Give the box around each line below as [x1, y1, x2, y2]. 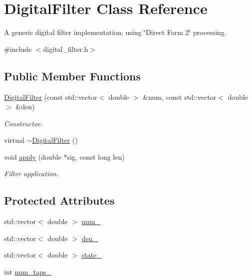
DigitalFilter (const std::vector [4, 91, 97, 102]
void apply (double [4, 151, 61, 162]
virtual [4, 135, 24, 145]
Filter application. [4, 168, 59, 179]
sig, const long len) [67, 151, 125, 162]
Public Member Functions [4, 68, 141, 83]
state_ [81, 250, 102, 260]
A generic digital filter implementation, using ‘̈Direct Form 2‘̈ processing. [4, 27, 227, 37]
